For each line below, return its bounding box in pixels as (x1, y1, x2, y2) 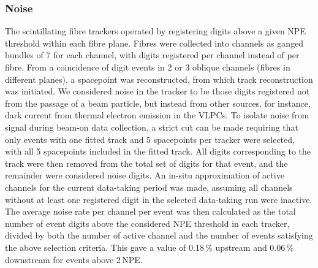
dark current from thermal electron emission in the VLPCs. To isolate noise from (5, 109, 309, 121)
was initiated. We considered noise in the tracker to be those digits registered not (5, 85, 310, 98)
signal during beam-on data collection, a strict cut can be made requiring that (5, 120, 299, 133)
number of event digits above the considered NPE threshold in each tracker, (5, 216, 290, 229)
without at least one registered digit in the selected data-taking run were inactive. (5, 193, 312, 205)
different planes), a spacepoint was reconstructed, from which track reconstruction (5, 72, 313, 85)
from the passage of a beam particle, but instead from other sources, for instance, (5, 96, 311, 109)
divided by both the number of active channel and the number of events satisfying (5, 229, 313, 242)
